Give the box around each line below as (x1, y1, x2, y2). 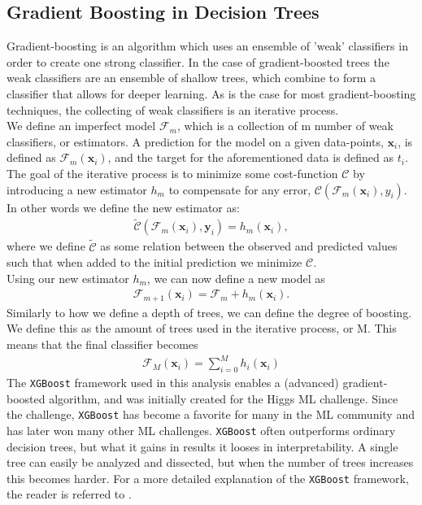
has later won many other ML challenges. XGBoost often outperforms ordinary (7, 421, 396, 438)
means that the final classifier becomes (7, 336, 198, 353)
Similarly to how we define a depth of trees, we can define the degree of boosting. (7, 303, 412, 320)
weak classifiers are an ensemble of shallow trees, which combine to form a (7, 69, 376, 86)
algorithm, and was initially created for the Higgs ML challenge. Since (49, 390, 398, 407)
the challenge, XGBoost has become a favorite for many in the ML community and (7, 406, 415, 423)
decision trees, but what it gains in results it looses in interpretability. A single (7, 438, 398, 455)
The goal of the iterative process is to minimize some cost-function (7, 164, 338, 181)
